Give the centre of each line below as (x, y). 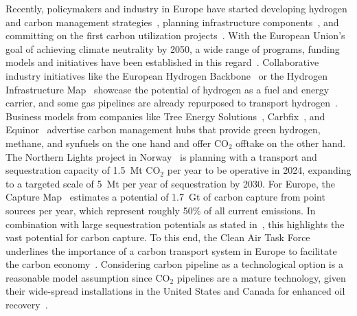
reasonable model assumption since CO (88, 277)
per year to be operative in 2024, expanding (259, 170)
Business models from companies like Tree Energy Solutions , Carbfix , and (165, 116)
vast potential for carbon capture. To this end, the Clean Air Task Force (158, 237)
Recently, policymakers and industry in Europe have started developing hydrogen (176, 8)
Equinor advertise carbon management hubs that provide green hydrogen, (163, 129)
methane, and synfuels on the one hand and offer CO (117, 143)
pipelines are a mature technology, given (261, 277)
